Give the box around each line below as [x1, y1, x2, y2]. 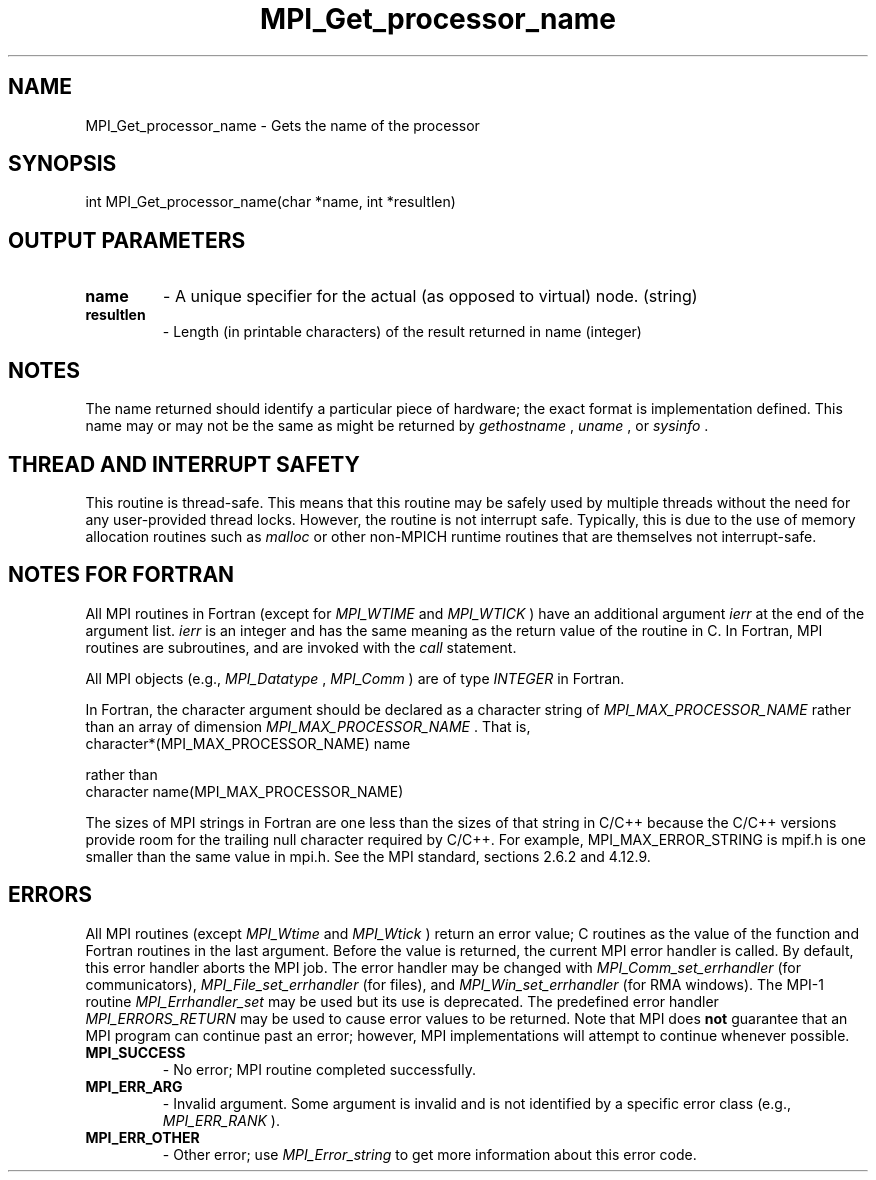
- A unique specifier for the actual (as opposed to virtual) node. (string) [163, 286, 698, 307]
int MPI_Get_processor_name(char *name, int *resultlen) [85, 193, 456, 211]
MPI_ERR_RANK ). [162, 1111, 280, 1129]
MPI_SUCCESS [85, 1043, 186, 1061]
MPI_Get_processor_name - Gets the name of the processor [85, 116, 480, 134]
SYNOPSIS [8, 151, 117, 177]
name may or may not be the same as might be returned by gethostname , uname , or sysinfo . [85, 417, 709, 435]
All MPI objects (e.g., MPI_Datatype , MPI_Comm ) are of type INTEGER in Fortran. [85, 669, 625, 687]
